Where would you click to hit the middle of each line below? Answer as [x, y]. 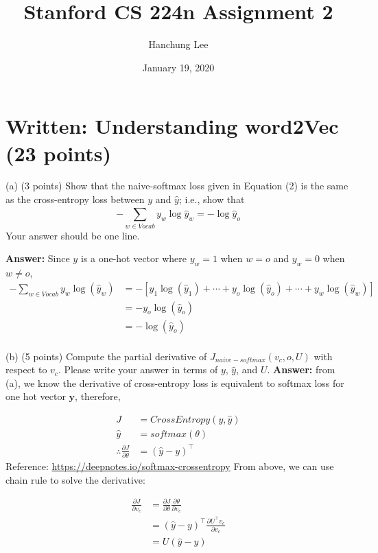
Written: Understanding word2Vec [172, 126]
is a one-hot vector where [134, 258]
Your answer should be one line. [73, 235]
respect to [26, 369]
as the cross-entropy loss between [75, 199]
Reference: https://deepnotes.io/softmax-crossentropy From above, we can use [170, 466]
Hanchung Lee [178, 44]
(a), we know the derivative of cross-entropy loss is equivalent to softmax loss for [175, 383]
